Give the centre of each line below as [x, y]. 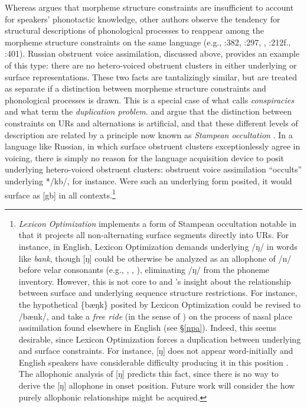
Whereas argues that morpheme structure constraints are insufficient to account [149, 7]
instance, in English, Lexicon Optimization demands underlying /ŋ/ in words [158, 246]
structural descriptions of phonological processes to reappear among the [134, 30]
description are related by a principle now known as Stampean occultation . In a [149, 134]
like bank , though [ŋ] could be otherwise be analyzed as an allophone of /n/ [155, 258]
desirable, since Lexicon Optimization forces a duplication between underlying [160, 339]
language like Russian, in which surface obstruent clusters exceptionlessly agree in [153, 146]
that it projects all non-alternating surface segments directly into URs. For [153, 235]
